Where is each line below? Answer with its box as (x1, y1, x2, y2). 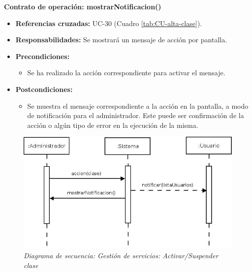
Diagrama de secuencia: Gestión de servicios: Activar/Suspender (24, 250, 219, 260)
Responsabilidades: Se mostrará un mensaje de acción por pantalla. (15, 34, 227, 45)
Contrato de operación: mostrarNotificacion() (4, 1, 161, 11)
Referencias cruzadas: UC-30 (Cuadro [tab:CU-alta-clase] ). (15, 18, 202, 28)
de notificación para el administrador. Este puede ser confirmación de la (27, 110, 244, 121)
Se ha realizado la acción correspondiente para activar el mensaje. (27, 67, 225, 78)
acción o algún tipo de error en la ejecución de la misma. (27, 120, 198, 130)
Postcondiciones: (15, 84, 73, 94)
